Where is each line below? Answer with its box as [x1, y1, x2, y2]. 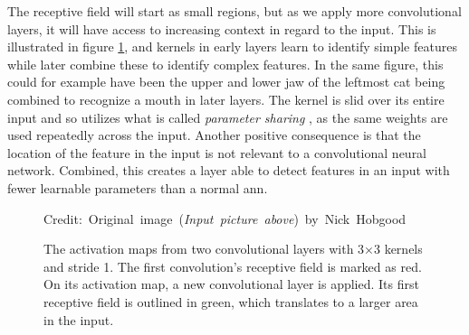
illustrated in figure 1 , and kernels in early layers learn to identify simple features [7, 37, 457, 56]
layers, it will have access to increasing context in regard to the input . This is [7, 19, 436, 38]
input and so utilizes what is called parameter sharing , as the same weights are [7, 107, 448, 126]
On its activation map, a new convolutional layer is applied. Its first [43, 275, 419, 293]
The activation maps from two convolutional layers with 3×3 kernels [43, 239, 423, 258]
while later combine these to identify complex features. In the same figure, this [7, 54, 444, 73]
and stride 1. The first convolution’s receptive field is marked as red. [43, 256, 422, 275]
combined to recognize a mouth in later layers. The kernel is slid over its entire [7, 89, 445, 108]
